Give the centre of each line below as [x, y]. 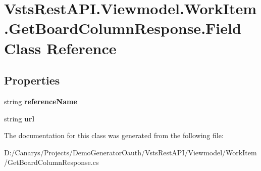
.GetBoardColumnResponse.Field [123, 28]
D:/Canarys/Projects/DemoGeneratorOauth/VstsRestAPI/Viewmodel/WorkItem [130, 152]
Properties [32, 80]
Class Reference [60, 48]
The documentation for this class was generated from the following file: [114, 135]
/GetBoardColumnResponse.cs [51, 162]
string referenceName [41, 101]
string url [19, 118]
